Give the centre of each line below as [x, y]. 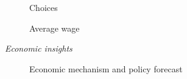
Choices [44, 7]
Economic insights [39, 48]
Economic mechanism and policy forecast [106, 68]
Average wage [55, 28]
